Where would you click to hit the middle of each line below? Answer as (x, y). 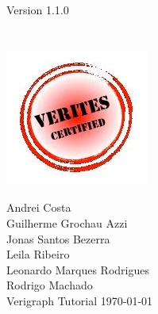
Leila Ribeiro (38, 254)
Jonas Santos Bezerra (58, 238)
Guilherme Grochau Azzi (67, 222)
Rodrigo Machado (50, 285)
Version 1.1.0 (38, 10)
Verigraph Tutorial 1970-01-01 (80, 300)
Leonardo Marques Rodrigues (78, 269)
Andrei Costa (39, 207)
